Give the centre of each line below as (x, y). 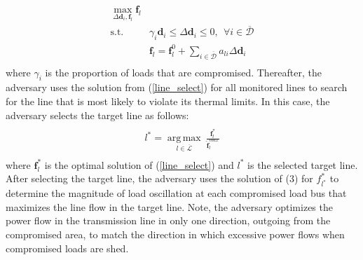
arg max (184, 138)
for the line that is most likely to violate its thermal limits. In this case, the (168, 101)
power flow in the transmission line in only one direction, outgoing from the (168, 220)
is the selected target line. (303, 164)
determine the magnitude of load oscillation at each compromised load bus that (176, 193)
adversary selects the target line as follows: (97, 115)
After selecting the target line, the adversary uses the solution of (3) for (159, 178)
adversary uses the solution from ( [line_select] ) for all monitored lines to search (177, 87)
